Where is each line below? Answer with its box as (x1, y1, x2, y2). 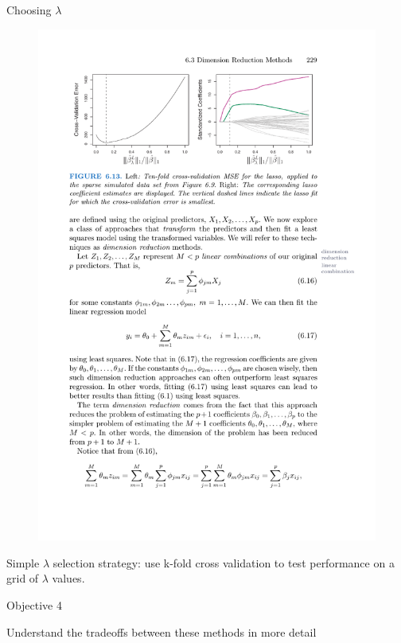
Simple (6, 554, 40, 571)
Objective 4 (6, 596, 62, 613)
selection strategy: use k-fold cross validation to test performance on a (53, 554, 395, 571)
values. (52, 570, 85, 586)
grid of (6, 570, 39, 586)
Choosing (6, 2, 52, 18)
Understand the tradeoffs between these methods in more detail (6, 623, 317, 640)
